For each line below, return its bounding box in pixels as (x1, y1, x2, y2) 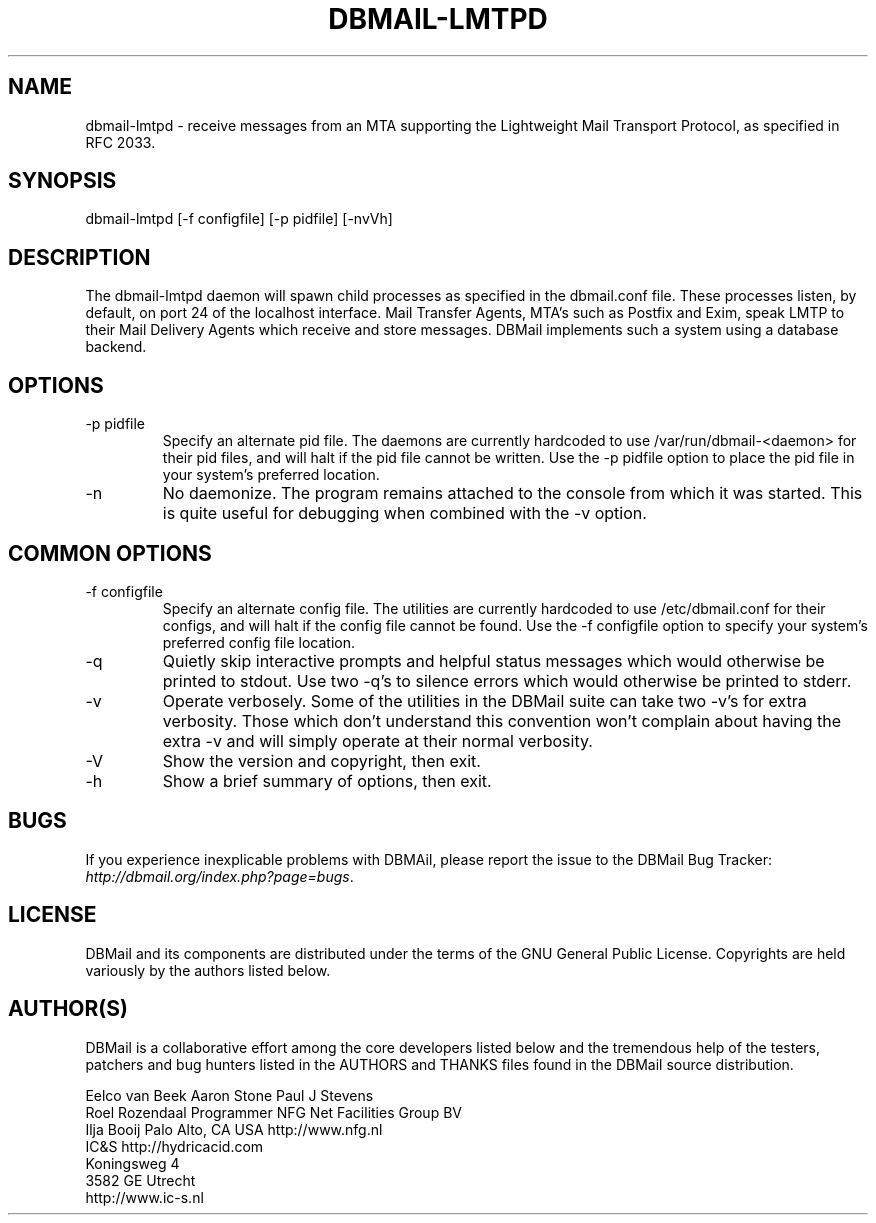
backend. (85, 338, 147, 356)
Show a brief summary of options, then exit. (162, 770, 492, 791)
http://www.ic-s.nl (85, 1188, 204, 1206)
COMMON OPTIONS (8, 540, 212, 566)
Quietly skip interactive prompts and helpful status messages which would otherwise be (162, 650, 825, 671)
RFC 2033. (85, 133, 156, 151)
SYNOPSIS (8, 168, 117, 194)
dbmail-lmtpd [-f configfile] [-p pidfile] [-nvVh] (85, 210, 393, 228)
